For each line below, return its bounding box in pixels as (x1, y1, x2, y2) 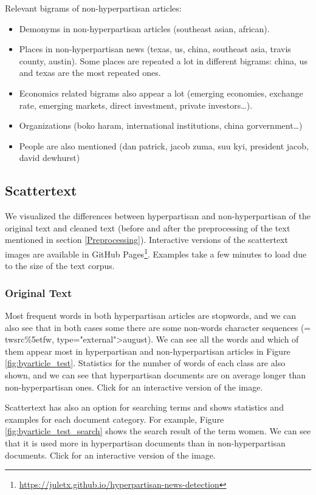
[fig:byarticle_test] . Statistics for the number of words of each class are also (5, 357, 286, 369)
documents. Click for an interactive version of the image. (5, 448, 216, 461)
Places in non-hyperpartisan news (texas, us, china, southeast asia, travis (19, 43, 291, 55)
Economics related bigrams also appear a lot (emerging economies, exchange (19, 86, 303, 99)
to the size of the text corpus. (5, 259, 115, 272)
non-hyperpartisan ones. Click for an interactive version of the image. (5, 380, 263, 393)
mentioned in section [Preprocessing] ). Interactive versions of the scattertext (5, 233, 288, 246)
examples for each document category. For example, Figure (5, 412, 224, 425)
